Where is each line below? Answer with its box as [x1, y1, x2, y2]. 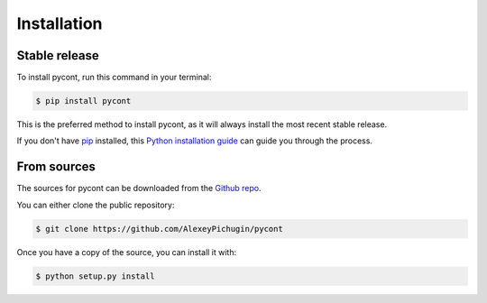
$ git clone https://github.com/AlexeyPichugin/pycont [35, 224, 283, 234]
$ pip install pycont [35, 96, 132, 106]
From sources [16, 159, 96, 175]
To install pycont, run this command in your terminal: [16, 72, 212, 83]
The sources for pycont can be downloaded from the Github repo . [16, 183, 262, 194]
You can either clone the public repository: [16, 199, 175, 210]
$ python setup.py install [35, 271, 155, 281]
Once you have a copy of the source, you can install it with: [16, 246, 237, 257]
